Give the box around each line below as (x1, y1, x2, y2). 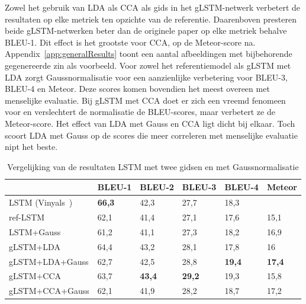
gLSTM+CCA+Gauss (9, 284, 89, 297)
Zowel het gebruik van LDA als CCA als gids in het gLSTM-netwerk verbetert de (5, 1, 301, 13)
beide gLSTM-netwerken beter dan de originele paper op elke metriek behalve (5, 24, 287, 37)
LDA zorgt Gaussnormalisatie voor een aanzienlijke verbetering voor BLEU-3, (5, 71, 288, 83)
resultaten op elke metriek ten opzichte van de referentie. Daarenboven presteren (5, 12, 297, 25)
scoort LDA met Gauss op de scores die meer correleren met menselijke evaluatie (5, 129, 298, 141)
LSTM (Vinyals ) (9, 196, 73, 209)
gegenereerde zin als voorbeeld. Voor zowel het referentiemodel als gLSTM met (5, 59, 291, 71)
